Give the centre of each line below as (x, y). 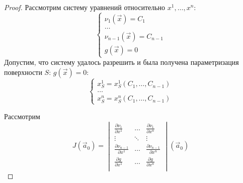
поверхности (23, 72)
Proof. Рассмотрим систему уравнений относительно (85, 7)
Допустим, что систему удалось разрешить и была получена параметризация (121, 62)
